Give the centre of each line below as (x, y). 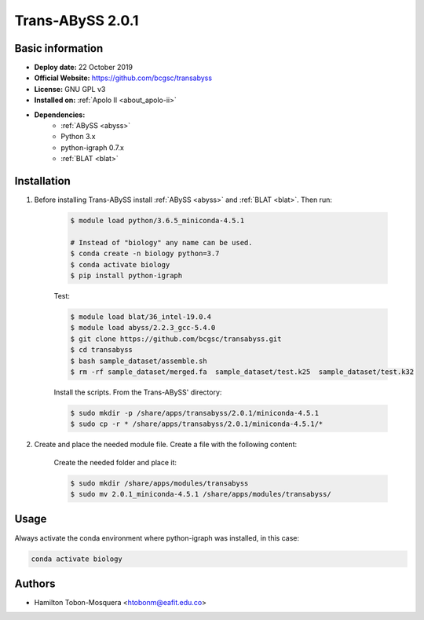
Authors (35, 583)
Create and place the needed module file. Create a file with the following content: (166, 445)
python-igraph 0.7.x (93, 147)
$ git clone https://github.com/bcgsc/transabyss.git (176, 339)
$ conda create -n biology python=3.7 (145, 254)
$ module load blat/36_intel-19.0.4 (141, 317)
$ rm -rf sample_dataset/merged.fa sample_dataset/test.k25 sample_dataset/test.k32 (242, 372)
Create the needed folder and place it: (115, 462)
